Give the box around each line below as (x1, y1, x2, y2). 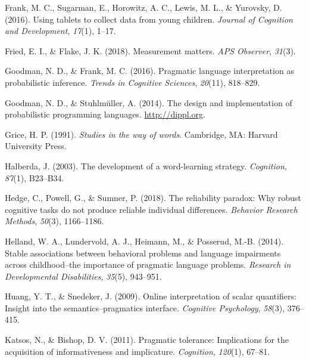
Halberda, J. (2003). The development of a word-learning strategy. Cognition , (5, 159, 287, 172)
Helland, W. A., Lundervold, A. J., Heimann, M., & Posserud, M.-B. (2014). (5, 234, 284, 247)
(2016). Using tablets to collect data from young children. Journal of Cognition (5, 13, 293, 25)
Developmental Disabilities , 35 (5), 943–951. (5, 270, 162, 282)
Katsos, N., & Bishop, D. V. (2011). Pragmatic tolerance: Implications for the (5, 333, 289, 346)
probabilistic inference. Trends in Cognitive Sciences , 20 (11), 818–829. (5, 76, 260, 88)
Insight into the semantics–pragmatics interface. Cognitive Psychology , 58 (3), (5, 301, 285, 314)
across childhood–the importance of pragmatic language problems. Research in (5, 258, 291, 271)
